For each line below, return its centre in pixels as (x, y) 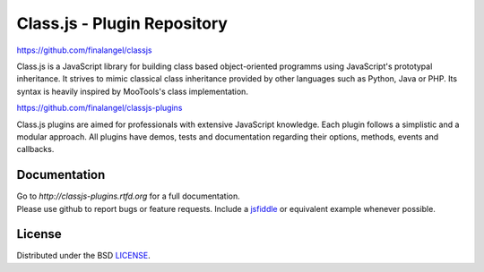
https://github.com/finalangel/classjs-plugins (99, 108)
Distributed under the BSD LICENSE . (84, 256)
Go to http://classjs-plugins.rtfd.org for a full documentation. (129, 196)
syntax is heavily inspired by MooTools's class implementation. (132, 91)
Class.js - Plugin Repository (122, 23)
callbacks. (35, 149)
